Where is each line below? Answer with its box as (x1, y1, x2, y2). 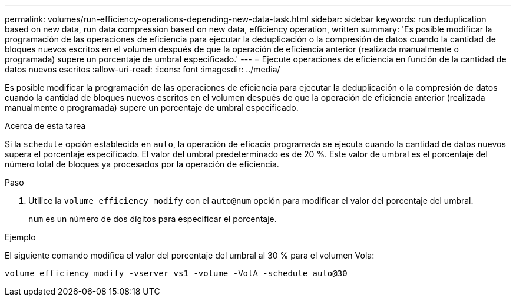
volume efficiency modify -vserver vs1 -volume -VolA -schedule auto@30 (5, 269, 348, 278)
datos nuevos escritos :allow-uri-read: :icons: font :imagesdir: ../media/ (5, 64, 280, 74)
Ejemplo (5, 232, 36, 242)
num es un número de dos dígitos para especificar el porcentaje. (28, 214, 277, 224)
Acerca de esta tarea (5, 121, 86, 131)
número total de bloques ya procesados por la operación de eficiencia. (5, 159, 279, 169)
